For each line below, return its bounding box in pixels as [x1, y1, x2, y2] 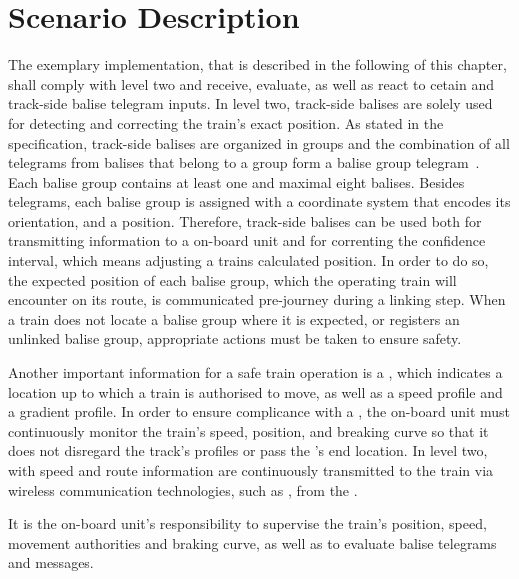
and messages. [8, 552, 94, 573]
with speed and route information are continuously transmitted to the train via [8, 460, 494, 480]
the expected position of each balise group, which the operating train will [8, 269, 457, 290]
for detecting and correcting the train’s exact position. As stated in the [8, 112, 444, 133]
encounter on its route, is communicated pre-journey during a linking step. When [8, 289, 506, 310]
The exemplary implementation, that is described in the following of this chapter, [8, 54, 507, 75]
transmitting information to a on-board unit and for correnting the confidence [8, 230, 486, 251]
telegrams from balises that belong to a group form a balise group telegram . [8, 152, 480, 173]
